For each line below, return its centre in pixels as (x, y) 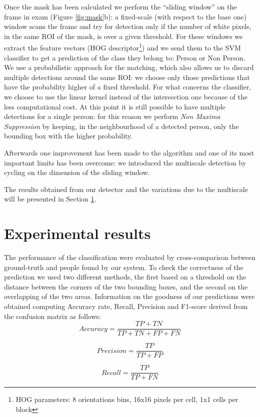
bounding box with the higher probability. (68, 136)
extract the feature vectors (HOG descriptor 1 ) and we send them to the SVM (122, 47)
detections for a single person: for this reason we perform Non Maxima (112, 116)
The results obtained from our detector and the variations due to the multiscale (126, 189)
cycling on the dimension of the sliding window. (77, 172)
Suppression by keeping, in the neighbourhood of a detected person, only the (121, 126)
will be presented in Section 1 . (50, 199)
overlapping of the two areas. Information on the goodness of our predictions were (129, 296)
